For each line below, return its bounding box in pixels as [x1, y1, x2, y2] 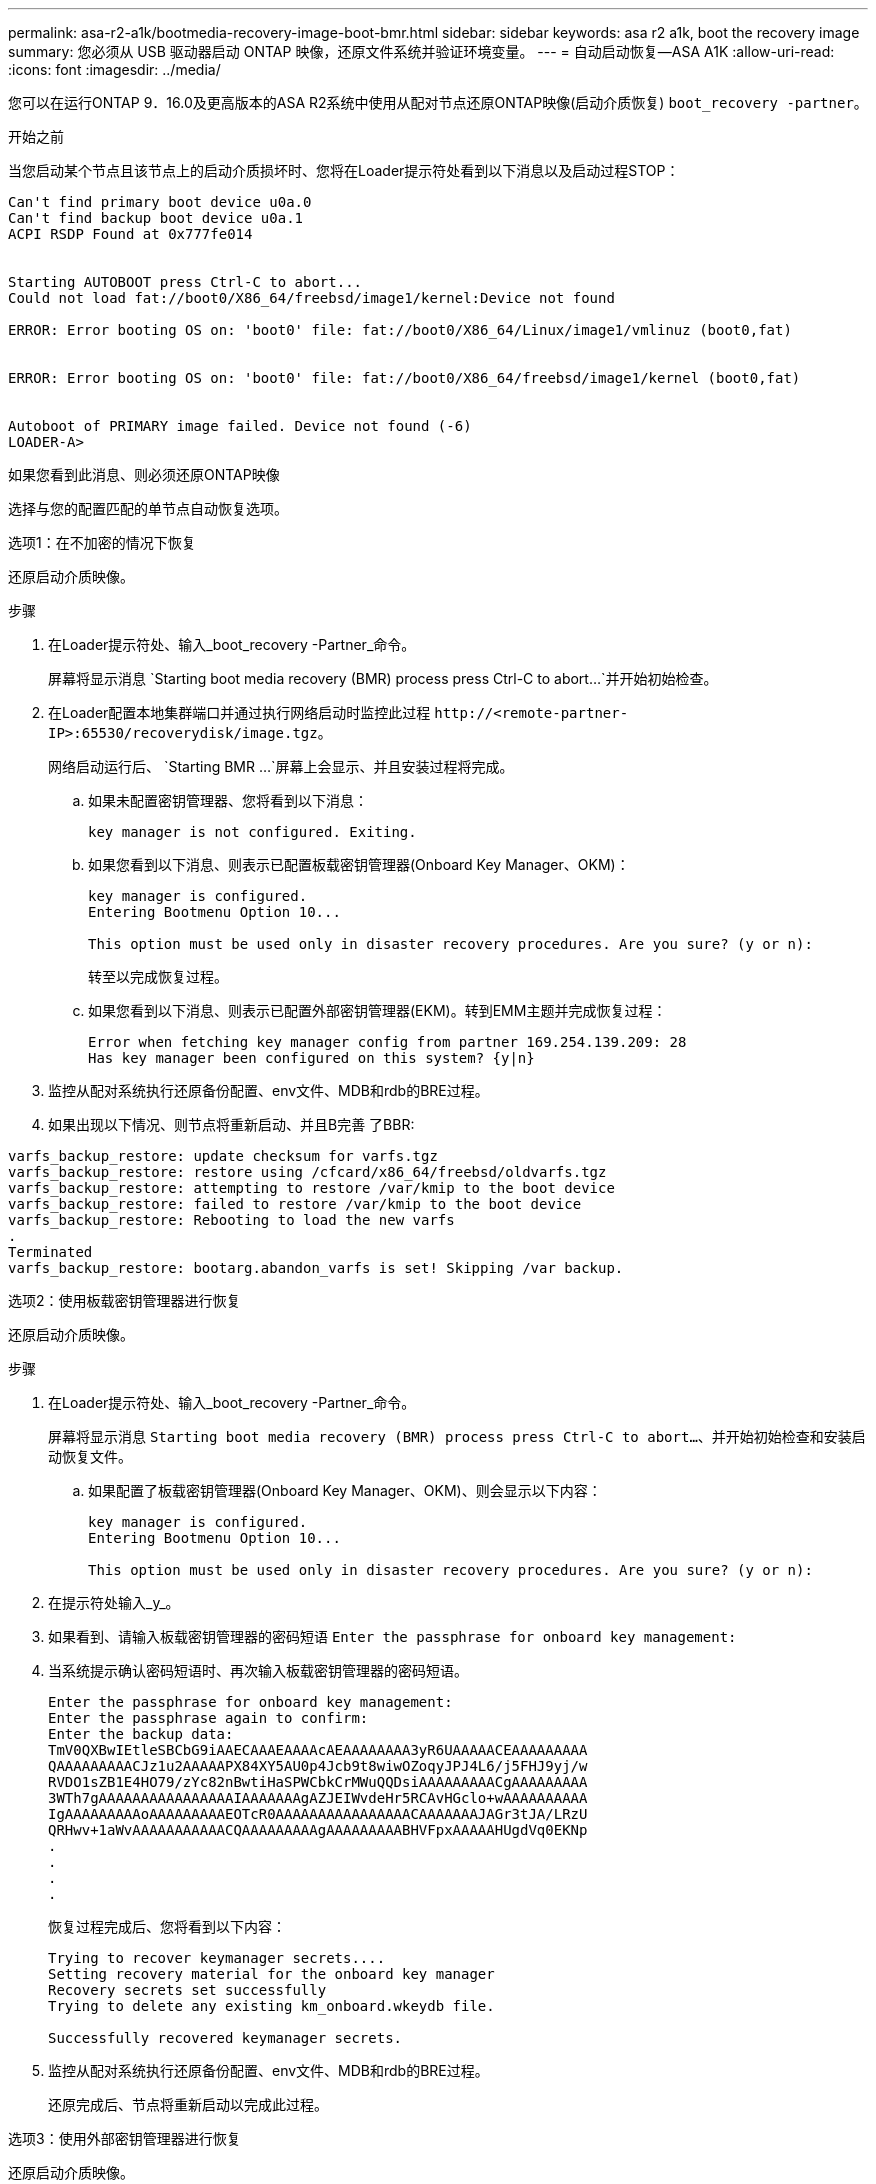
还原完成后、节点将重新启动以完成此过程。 [48, 2096, 328, 2113]
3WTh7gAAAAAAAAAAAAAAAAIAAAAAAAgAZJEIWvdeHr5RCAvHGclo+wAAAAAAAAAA [48, 1790, 588, 1806]
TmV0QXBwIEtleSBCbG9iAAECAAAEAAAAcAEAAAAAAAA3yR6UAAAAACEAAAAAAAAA [48, 1742, 588, 1758]
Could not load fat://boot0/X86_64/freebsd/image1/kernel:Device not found [8, 290, 615, 306]
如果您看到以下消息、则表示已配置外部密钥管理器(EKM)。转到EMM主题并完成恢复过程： [88, 1002, 667, 1019]
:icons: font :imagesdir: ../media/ [8, 61, 221, 78]
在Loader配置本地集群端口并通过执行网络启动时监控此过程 [48, 704, 431, 721]
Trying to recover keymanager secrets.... [48, 1950, 386, 1966]
